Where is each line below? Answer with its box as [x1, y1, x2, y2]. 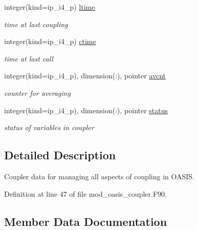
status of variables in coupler [4, 122, 94, 133]
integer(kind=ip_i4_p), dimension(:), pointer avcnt [4, 70, 166, 81]
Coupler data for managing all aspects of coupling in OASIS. [4, 171, 195, 181]
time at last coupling [4, 18, 68, 29]
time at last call [4, 53, 53, 64]
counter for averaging [4, 87, 71, 98]
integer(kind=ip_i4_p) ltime [4, 2, 95, 12]
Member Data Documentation [4, 213, 167, 229]
